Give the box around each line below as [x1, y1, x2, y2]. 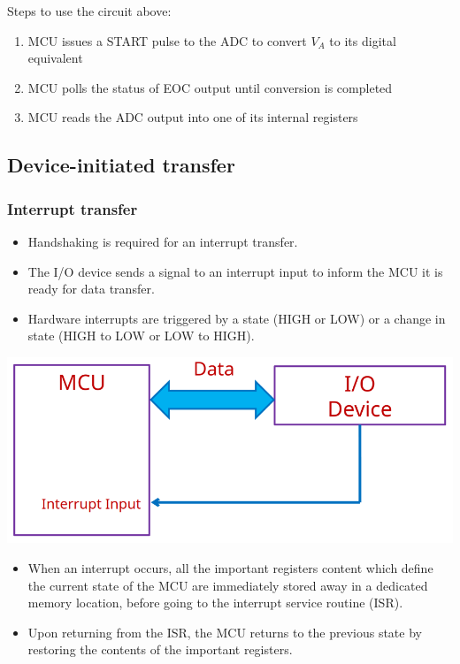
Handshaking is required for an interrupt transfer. [27, 232, 298, 250]
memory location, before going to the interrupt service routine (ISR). [27, 593, 403, 612]
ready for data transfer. [27, 279, 155, 298]
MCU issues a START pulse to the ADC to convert [27, 31, 307, 50]
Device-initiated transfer [7, 151, 235, 179]
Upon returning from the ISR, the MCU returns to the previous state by [27, 622, 422, 641]
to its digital [329, 31, 396, 50]
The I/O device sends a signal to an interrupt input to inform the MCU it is [27, 262, 443, 280]
